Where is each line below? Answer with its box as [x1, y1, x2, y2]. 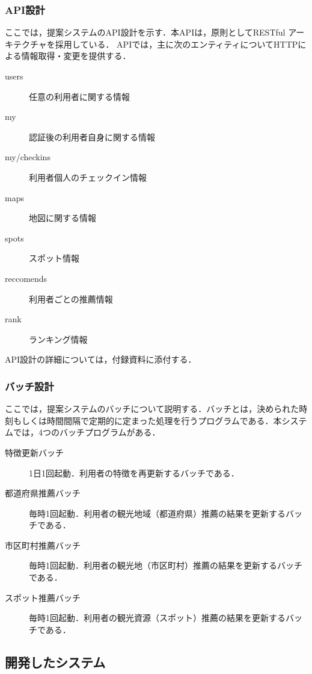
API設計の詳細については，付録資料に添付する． [5, 353, 197, 366]
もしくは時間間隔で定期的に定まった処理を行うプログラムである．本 [13, 414, 282, 426]
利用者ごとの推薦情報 [29, 292, 113, 305]
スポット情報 [29, 252, 79, 264]
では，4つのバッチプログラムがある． [13, 426, 161, 438]
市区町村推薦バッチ [5, 538, 81, 551]
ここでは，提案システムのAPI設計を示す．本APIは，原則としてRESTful [5, 26, 286, 39]
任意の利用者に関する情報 [29, 90, 130, 102]
